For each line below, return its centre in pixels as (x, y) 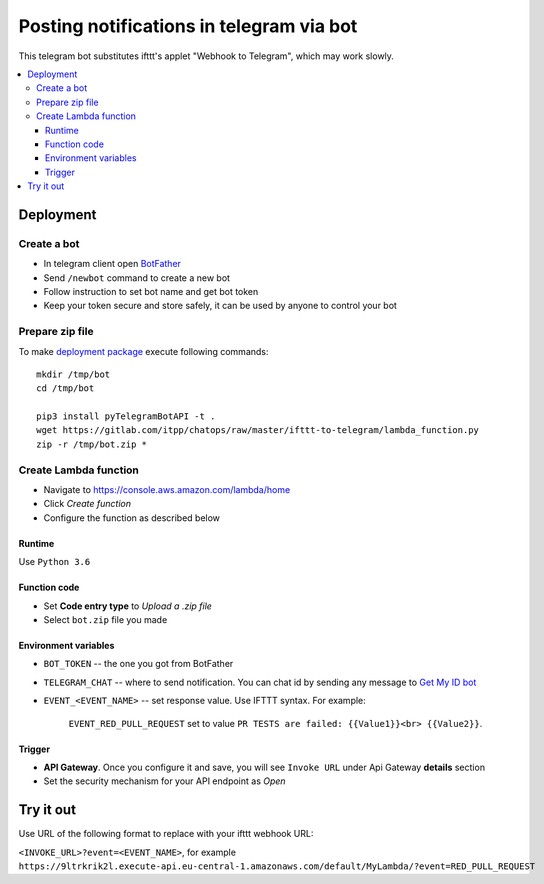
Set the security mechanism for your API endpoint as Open (164, 781)
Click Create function (87, 504)
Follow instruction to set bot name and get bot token (151, 291)
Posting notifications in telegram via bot (188, 26)
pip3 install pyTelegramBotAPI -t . (126, 416)
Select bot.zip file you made (105, 619)
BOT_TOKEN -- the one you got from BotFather (138, 664)
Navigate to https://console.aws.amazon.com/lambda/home (167, 490)
